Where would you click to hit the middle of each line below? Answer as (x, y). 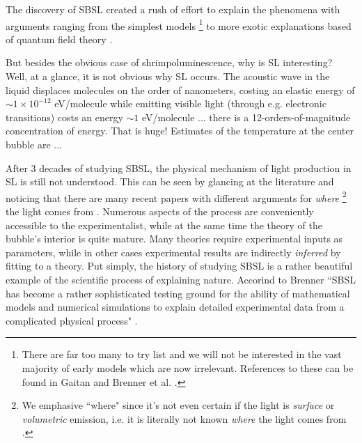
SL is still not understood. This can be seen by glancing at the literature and (170, 181)
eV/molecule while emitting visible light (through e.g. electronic (190, 103)
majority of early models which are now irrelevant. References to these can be (188, 367)
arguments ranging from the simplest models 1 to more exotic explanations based (179, 24)
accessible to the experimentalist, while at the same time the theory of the (164, 225)
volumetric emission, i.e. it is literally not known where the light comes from (184, 418)
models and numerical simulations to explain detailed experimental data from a (175, 307)
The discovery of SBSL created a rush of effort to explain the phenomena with (173, 9)
